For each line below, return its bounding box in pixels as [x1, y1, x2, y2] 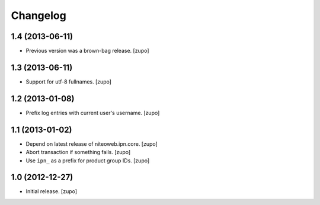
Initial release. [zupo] [25, 188, 77, 195]
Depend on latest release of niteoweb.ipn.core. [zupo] [25, 140, 158, 148]
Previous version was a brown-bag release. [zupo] [25, 47, 149, 55]
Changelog [11, 9, 66, 22]
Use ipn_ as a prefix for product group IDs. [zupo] [25, 157, 150, 164]
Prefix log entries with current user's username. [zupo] [25, 109, 160, 116]
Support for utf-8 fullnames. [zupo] [25, 78, 112, 85]
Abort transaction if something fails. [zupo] [25, 149, 131, 156]
